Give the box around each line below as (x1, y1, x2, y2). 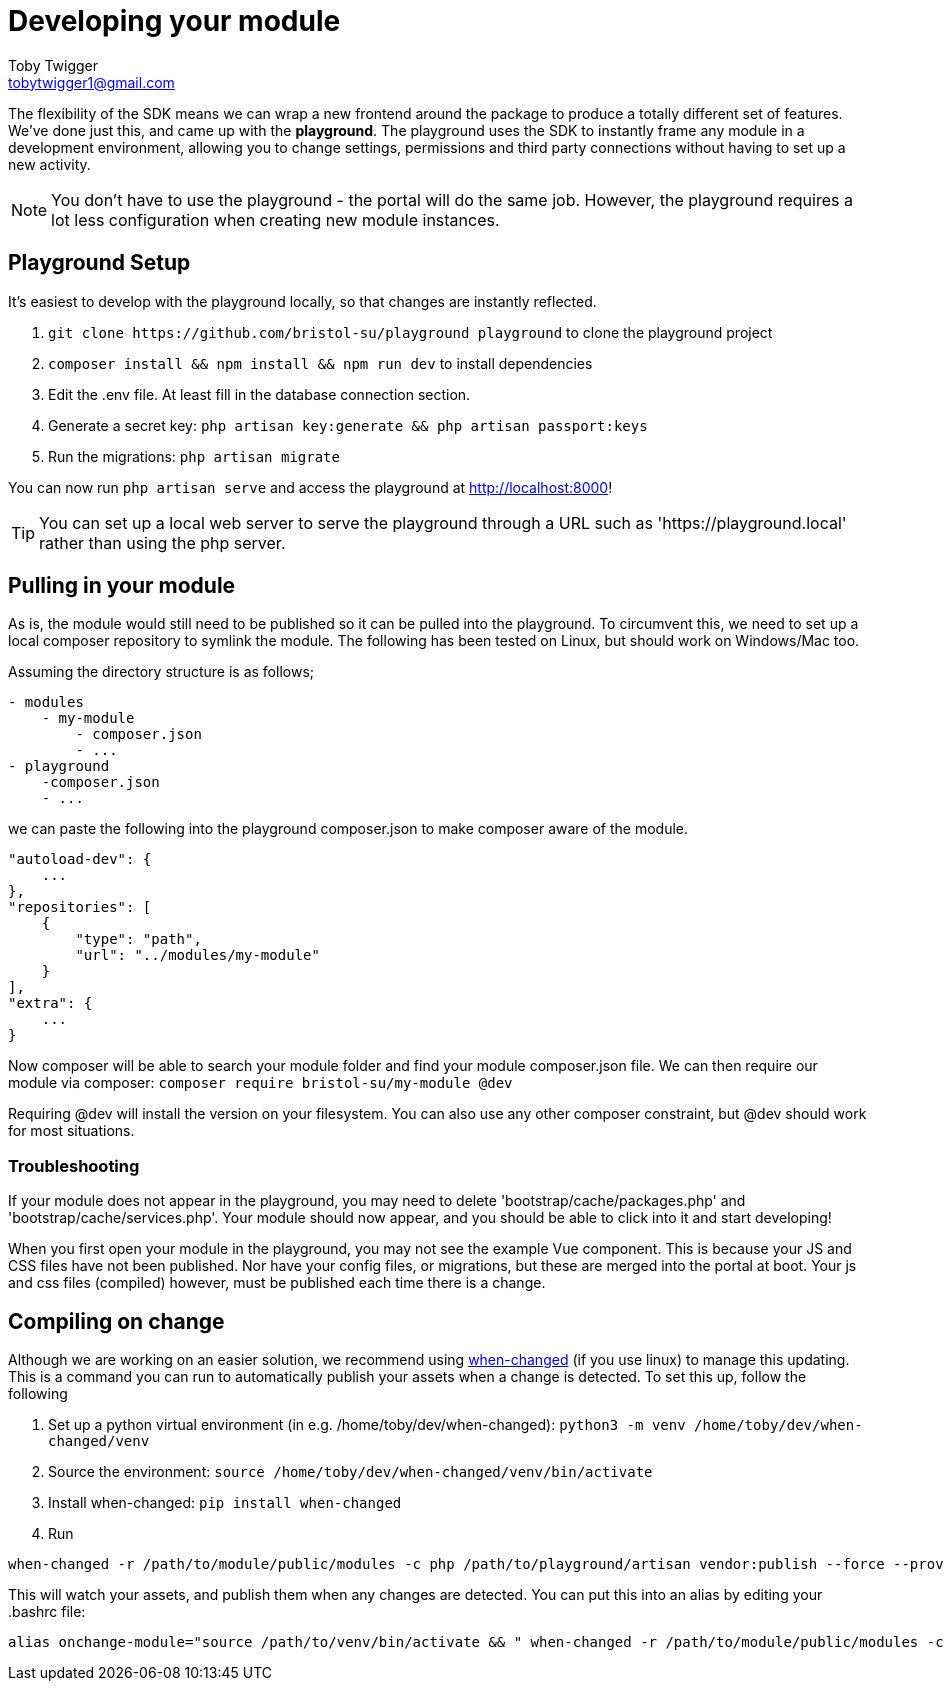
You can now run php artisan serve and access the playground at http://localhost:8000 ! (8, 478, 613, 496)
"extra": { (8, 995, 93, 1012)
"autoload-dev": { (8, 851, 152, 868)
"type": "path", (75, 931, 202, 948)
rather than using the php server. (39, 532, 286, 553)
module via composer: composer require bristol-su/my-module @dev (8, 1074, 513, 1092)
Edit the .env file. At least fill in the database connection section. (48, 385, 471, 403)
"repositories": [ (8, 899, 152, 916)
